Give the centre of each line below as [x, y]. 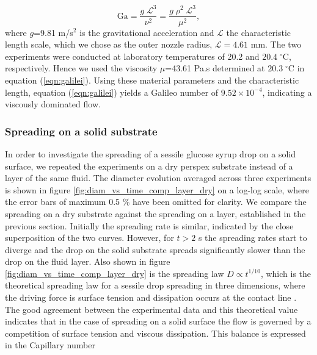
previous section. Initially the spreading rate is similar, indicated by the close [149, 225]
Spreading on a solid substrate [81, 131]
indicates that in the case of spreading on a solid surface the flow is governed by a [158, 321]
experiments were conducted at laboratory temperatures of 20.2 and [132, 56]
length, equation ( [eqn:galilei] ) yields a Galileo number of [112, 92]
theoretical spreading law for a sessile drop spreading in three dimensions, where [155, 285]
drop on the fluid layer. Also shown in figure [88, 261]
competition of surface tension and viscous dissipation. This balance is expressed [155, 333]
